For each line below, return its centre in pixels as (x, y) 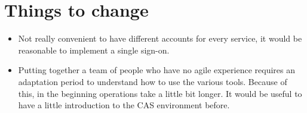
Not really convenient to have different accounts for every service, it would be (160, 38)
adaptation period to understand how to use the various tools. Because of (153, 81)
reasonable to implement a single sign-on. (94, 50)
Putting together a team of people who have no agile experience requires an (156, 70)
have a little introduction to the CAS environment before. (124, 105)
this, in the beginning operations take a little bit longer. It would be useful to (160, 93)
